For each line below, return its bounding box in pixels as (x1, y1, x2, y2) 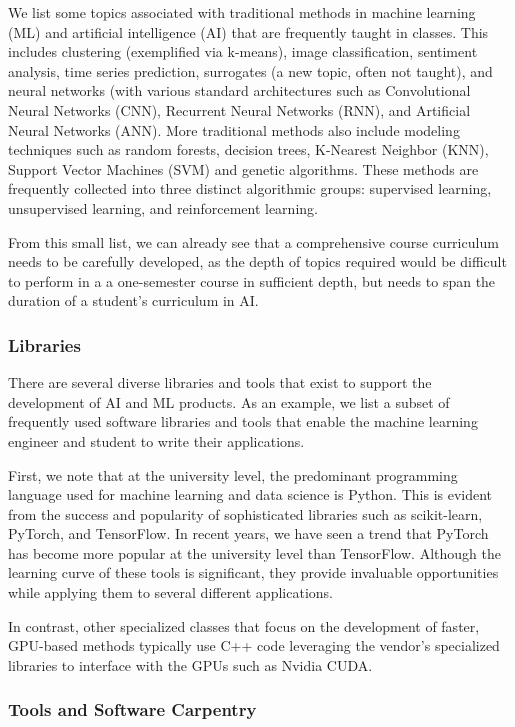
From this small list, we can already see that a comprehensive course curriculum (8, 231, 499, 252)
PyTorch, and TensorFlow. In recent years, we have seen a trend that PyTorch (8, 523, 489, 544)
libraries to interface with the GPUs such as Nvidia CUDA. (8, 654, 373, 675)
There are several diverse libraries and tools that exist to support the (8, 372, 432, 393)
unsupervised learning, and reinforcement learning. (8, 197, 318, 218)
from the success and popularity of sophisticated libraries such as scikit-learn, (8, 503, 483, 524)
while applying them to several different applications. (8, 582, 333, 603)
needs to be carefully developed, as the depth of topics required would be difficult (8, 251, 507, 272)
